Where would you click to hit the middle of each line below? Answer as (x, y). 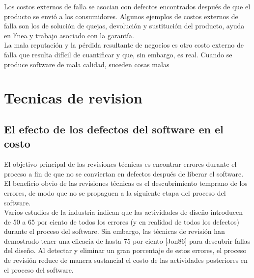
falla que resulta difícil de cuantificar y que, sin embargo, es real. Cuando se (118, 54)
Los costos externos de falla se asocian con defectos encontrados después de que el (127, 6)
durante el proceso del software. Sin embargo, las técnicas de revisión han (114, 231)
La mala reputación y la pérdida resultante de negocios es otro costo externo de (124, 45)
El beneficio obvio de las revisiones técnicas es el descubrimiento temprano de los (126, 183)
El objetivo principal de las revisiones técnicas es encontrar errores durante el (120, 164)
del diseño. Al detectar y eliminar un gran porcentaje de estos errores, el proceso (125, 250)
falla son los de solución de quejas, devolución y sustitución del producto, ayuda (124, 26)
